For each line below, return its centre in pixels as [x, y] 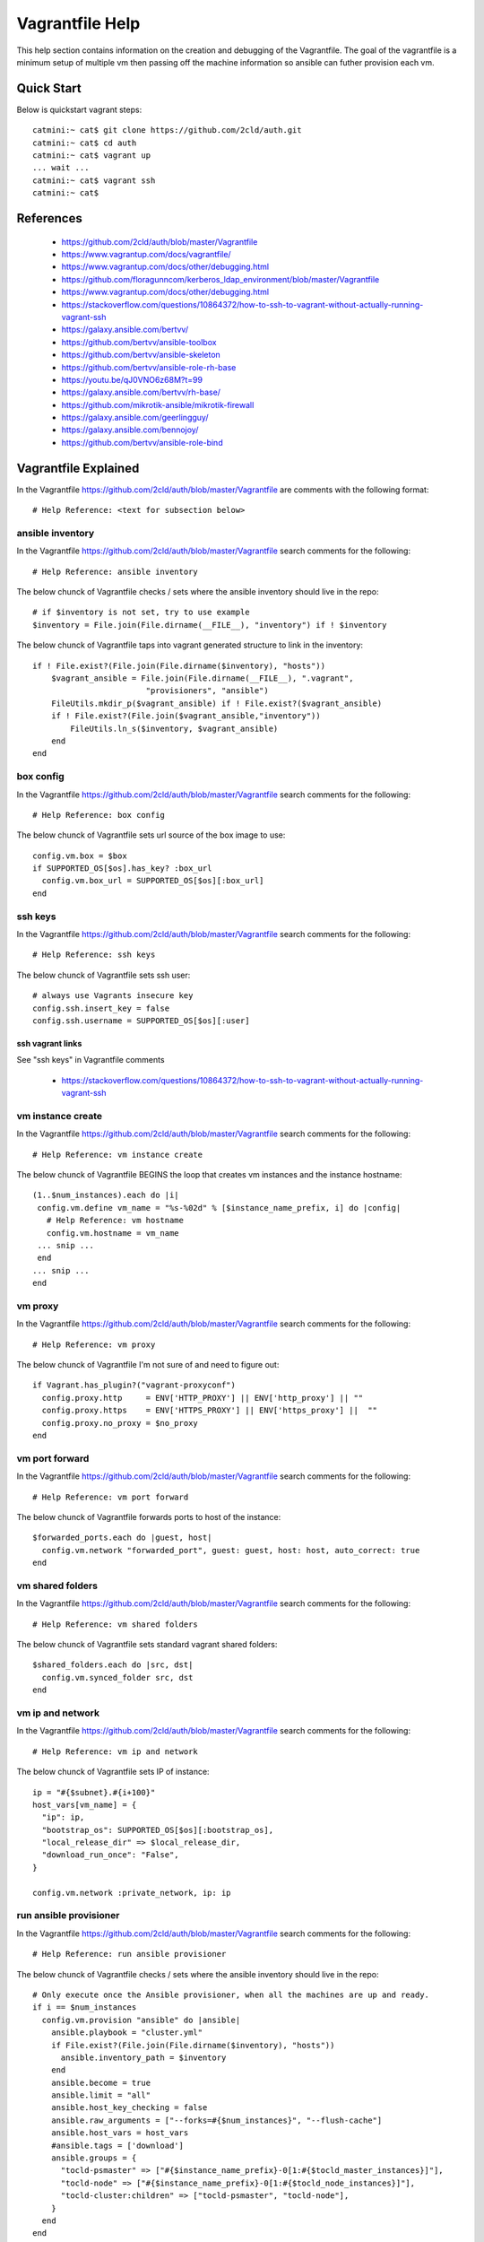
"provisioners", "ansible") [207, 691]
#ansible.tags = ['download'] [117, 2145]
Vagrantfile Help [78, 23]
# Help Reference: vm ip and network [116, 1751]
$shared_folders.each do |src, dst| [113, 1665]
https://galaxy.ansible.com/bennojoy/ [130, 430]
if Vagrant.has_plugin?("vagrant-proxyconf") [134, 1385]
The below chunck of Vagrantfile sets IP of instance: [113, 1772]
